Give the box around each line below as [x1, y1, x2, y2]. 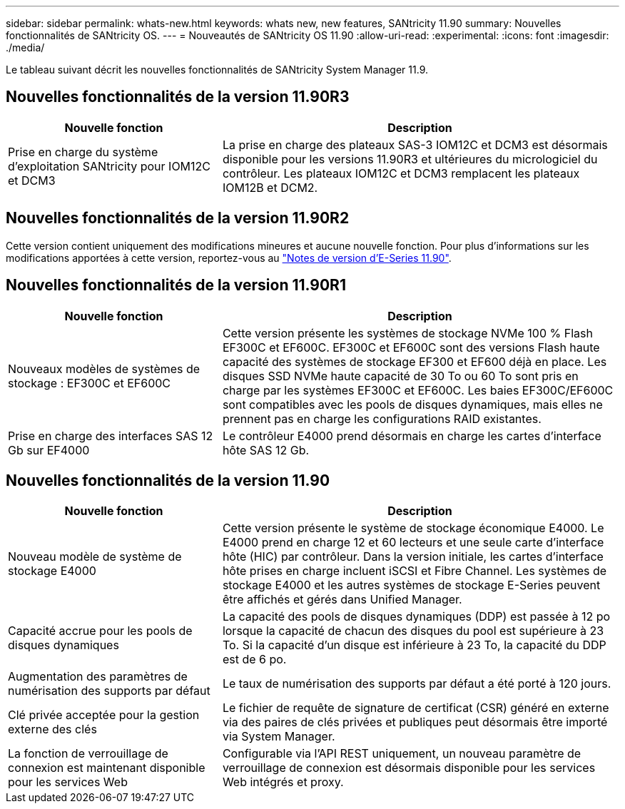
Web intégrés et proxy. [222, 775, 344, 790]
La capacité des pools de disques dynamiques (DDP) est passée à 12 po [222, 609, 611, 624]
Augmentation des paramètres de [8, 669, 188, 684]
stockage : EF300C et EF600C [8, 375, 171, 390]
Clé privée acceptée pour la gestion [8, 708, 200, 723]
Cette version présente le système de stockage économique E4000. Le [222, 521, 604, 536]
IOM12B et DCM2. [222, 180, 318, 195]
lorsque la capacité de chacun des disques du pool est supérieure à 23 [222, 624, 604, 638]
